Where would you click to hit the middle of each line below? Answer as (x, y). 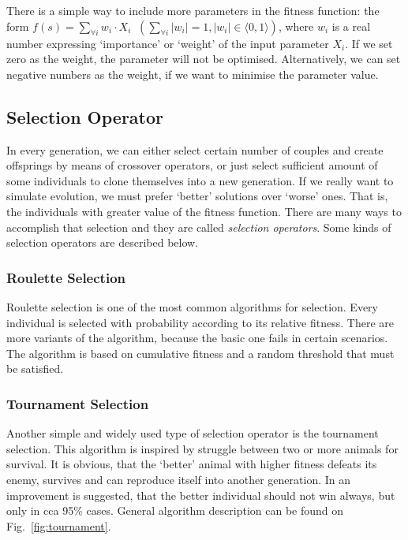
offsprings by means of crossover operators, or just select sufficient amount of (192, 165)
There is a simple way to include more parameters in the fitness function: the (193, 10)
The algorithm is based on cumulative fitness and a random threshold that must (200, 353)
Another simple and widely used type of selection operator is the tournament (193, 433)
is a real (351, 26)
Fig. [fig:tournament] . (59, 525)
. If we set (369, 43)
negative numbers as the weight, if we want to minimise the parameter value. (193, 74)
